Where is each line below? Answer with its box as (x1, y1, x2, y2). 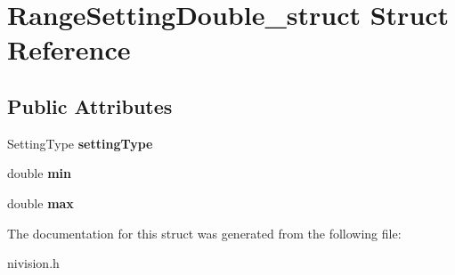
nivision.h (7, 254, 60, 272)
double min (7, 164, 71, 182)
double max (7, 193, 74, 212)
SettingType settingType (7, 133, 153, 152)
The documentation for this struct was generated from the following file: (7, 223, 402, 242)
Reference (7, 31, 131, 68)
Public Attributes (7, 92, 173, 119)
